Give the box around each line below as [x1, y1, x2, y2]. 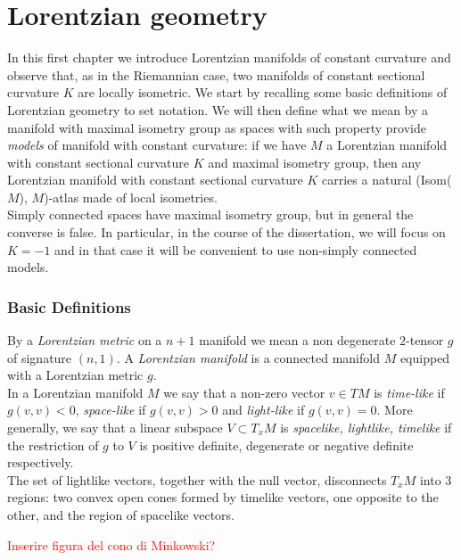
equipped [399, 348, 450, 366]
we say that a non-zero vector [163, 383, 325, 401]
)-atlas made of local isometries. [44, 187, 218, 206]
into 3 [419, 470, 452, 489]
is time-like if [374, 383, 445, 401]
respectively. [7, 453, 74, 472]
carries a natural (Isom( [322, 170, 452, 189]
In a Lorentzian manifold [7, 383, 144, 401]
